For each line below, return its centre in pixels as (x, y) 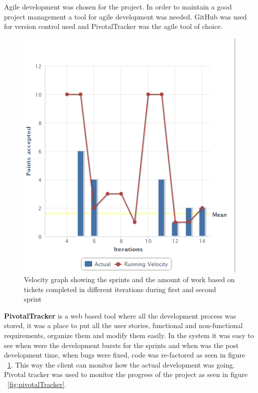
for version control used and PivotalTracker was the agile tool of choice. (113, 26)
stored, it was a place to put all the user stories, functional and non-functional (124, 325)
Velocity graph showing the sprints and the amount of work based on (129, 279)
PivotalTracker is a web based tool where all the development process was (120, 315)
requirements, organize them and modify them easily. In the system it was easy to (129, 335)
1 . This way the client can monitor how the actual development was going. (121, 364)
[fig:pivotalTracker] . (37, 384)
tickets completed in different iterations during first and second (120, 289)
